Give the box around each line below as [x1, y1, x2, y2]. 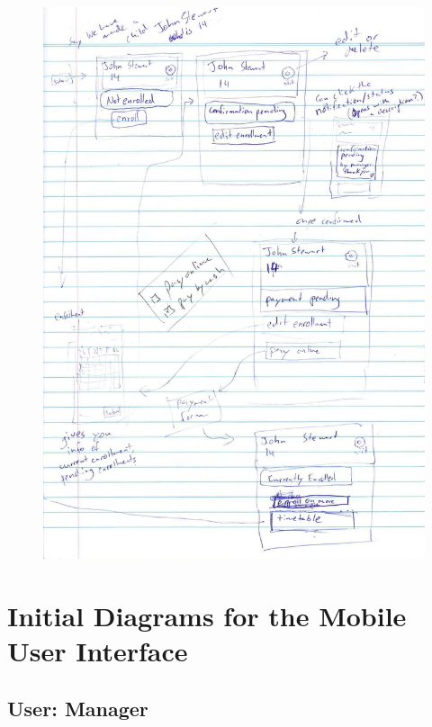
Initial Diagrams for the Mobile [7, 597, 407, 634]
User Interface [7, 633, 188, 669]
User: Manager [7, 694, 148, 722]
